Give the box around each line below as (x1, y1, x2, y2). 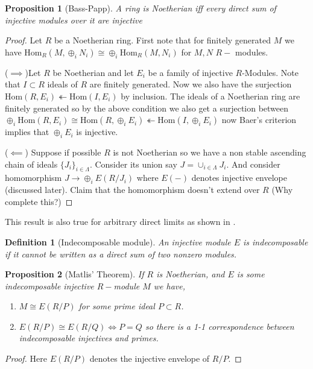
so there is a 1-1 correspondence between (145, 320, 294, 332)
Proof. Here (5, 352, 47, 365)
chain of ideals (5, 157, 58, 170)
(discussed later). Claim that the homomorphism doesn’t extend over (5, 183, 260, 196)
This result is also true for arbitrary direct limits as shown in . (5, 215, 236, 228)
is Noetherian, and (156, 268, 225, 280)
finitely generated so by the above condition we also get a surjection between (5, 101, 289, 114)
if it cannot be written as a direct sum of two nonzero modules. (5, 247, 237, 260)
